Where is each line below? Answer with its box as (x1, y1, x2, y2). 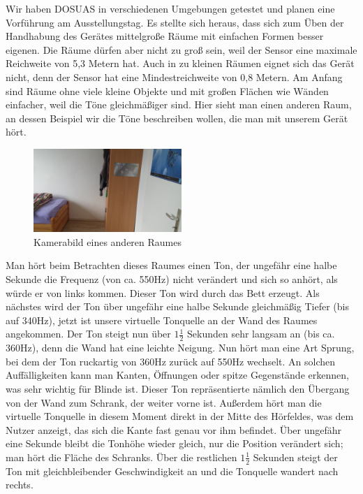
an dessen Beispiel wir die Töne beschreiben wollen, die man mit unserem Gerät (6, 110, 348, 125)
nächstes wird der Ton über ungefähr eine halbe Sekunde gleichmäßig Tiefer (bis (6, 299, 349, 314)
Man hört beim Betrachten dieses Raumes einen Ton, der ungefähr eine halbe (6, 258, 337, 273)
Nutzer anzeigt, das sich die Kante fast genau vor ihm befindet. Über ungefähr (6, 422, 342, 437)
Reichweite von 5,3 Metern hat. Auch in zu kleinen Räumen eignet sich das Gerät (6, 56, 355, 71)
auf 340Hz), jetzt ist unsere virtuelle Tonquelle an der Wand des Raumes (6, 312, 318, 327)
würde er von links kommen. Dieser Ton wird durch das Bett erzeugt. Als (6, 285, 320, 300)
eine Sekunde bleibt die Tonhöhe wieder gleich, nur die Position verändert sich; (6, 436, 343, 451)
